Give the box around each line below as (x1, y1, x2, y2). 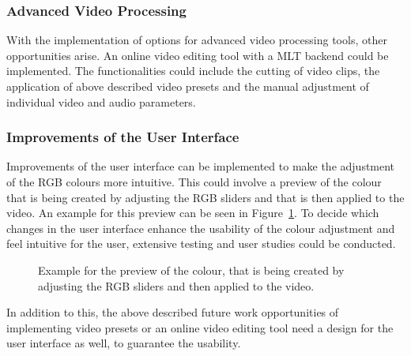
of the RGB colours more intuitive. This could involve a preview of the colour (6, 174, 382, 189)
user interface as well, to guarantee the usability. (6, 335, 241, 351)
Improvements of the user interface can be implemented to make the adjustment (6, 158, 395, 174)
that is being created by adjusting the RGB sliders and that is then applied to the (6, 189, 405, 205)
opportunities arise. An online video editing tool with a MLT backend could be (6, 47, 389, 63)
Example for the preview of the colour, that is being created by (38, 261, 345, 278)
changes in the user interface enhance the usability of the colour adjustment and (6, 219, 395, 236)
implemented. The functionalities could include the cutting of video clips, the (6, 62, 380, 79)
